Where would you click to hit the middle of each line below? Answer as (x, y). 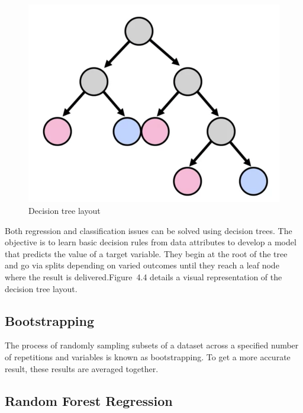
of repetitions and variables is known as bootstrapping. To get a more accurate (148, 356)
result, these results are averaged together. (82, 368)
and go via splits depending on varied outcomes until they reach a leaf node (142, 265)
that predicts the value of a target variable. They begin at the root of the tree (146, 253)
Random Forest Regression (89, 400)
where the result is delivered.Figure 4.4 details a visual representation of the (144, 276)
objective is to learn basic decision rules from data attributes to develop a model (151, 242)
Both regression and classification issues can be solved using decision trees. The (149, 230)
